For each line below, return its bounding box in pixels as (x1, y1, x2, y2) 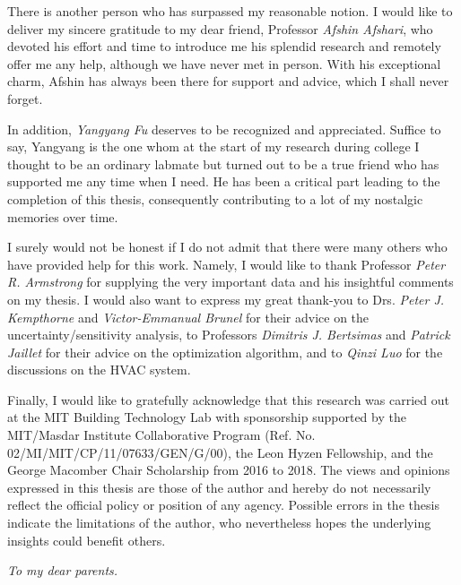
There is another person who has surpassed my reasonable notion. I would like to (7, 2, 453, 20)
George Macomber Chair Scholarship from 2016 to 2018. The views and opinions (7, 460, 450, 479)
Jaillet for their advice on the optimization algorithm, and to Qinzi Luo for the (7, 342, 443, 361)
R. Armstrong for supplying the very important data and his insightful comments (7, 272, 454, 291)
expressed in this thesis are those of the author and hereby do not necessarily (7, 477, 431, 496)
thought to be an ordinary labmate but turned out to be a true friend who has (7, 154, 439, 173)
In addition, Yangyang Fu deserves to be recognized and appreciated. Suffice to (7, 119, 441, 138)
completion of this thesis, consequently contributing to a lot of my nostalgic (7, 189, 423, 208)
